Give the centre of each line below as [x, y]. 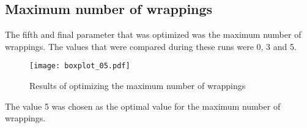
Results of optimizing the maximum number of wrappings [138, 86]
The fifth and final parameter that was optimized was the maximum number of [153, 34]
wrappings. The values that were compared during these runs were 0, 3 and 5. [151, 46]
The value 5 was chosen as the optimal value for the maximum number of [143, 106]
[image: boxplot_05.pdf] [80, 66]
